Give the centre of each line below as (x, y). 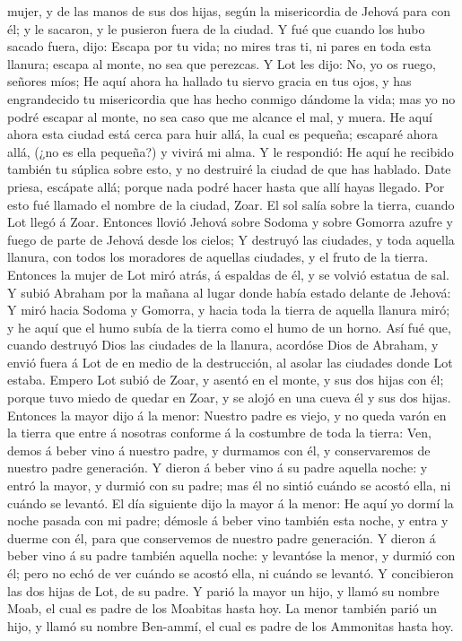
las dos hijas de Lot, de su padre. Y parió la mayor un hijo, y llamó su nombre (223, 590)
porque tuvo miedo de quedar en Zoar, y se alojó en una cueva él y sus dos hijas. (229, 398)
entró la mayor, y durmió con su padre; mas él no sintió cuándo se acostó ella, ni (229, 485)
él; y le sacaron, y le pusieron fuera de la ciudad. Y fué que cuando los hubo (216, 28)
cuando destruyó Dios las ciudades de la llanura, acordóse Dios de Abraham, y (223, 345)
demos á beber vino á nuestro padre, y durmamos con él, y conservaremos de (219, 450)
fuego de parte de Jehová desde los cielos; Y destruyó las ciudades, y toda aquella (231, 239)
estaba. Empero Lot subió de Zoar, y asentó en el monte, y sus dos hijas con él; (226, 380)
